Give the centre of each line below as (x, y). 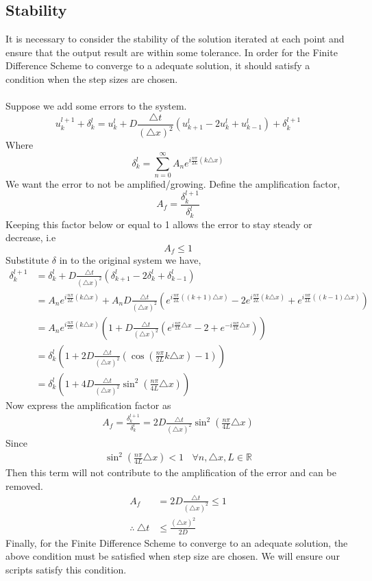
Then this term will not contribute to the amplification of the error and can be (171, 472)
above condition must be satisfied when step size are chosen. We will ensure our (173, 556)
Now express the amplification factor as (88, 405)
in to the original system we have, (130, 260)
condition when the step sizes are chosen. (92, 78)
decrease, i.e (31, 237)
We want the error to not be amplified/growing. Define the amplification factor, (173, 183)
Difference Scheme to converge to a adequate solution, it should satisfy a (158, 65)
